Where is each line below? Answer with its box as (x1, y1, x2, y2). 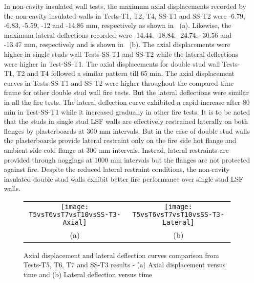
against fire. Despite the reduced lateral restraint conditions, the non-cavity (4, 164, 230, 174)
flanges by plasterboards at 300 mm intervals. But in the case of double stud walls (4, 125, 250, 136)
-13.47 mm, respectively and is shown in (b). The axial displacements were (4, 39, 231, 49)
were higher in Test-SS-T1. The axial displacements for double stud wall (4, 58, 220, 69)
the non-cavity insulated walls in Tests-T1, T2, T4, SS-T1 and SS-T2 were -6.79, (4, 10, 245, 21)
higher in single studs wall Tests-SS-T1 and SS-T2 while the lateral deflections (4, 48, 238, 59)
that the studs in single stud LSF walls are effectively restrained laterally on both (4, 116, 248, 126)
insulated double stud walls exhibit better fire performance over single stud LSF (4, 173, 243, 184)
